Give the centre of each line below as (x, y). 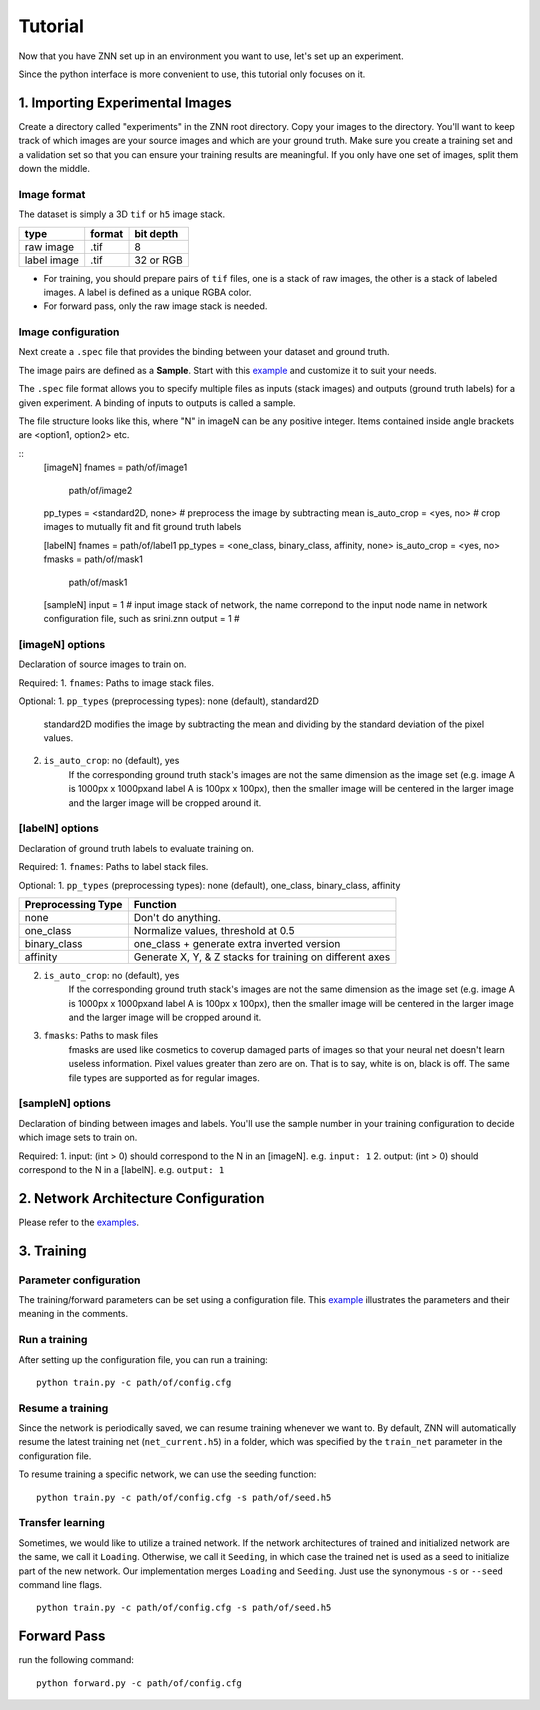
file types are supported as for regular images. (164, 1077)
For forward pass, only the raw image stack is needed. (155, 306)
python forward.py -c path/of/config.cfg (139, 1683)
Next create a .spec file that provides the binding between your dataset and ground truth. (204, 352)
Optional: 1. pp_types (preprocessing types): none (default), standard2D (169, 701)
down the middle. (54, 169)
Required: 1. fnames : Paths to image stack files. (116, 682)
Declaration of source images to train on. (102, 664)
